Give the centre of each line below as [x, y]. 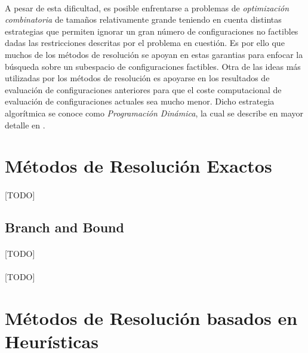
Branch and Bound [64, 227]
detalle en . [25, 125]
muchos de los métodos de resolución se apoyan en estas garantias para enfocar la [154, 54]
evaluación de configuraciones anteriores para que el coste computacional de [143, 89]
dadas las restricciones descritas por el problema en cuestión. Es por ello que [145, 43]
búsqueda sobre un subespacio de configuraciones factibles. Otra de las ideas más [153, 66]
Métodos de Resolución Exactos [138, 166]
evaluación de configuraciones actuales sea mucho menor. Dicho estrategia [140, 101]
